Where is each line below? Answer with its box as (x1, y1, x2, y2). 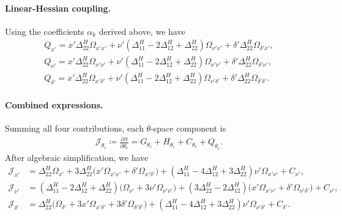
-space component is (151, 122, 226, 135)
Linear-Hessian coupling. (5, 1, 111, 14)
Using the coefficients (5, 24, 84, 37)
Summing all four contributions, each (5, 122, 144, 135)
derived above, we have (99, 24, 185, 37)
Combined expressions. (5, 99, 103, 111)
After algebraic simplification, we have (5, 151, 149, 163)
